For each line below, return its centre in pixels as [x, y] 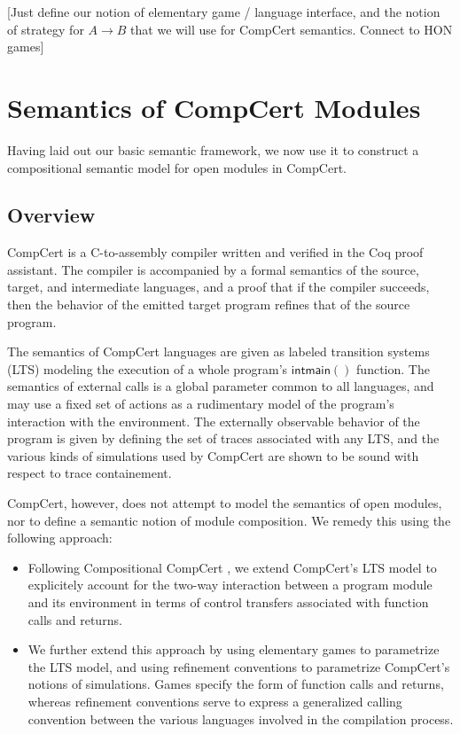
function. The [393, 368]
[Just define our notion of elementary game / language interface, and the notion [224, 12]
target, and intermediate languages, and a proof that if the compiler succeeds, [218, 287]
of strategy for [46, 29]
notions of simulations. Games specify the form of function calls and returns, [236, 684]
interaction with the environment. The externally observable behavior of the [214, 421]
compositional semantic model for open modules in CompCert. [177, 167]
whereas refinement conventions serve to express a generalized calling [215, 701]
